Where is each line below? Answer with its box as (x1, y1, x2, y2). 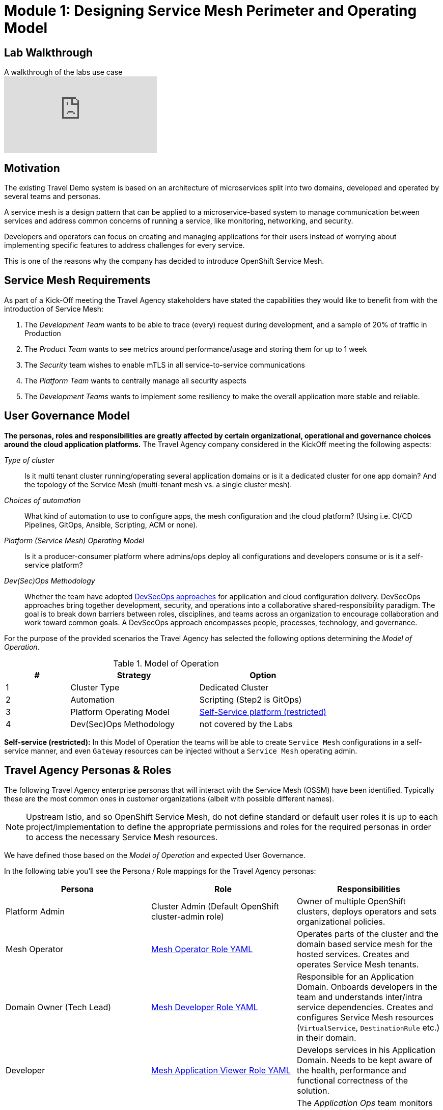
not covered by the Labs (199, 718, 293, 729)
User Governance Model (4, 409, 130, 423)
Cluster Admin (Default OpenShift (151, 901, 279, 911)
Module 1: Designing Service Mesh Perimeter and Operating (4, 2, 417, 19)
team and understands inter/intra (296, 991, 423, 1002)
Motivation (4, 161, 60, 175)
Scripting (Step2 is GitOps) (199, 694, 302, 705)
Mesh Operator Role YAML (151, 943, 253, 954)
